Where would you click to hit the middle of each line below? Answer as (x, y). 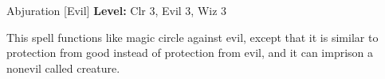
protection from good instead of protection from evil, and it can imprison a (190, 53)
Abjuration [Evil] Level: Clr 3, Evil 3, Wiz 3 (117, 10)
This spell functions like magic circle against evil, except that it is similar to (192, 37)
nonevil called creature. (63, 68)
